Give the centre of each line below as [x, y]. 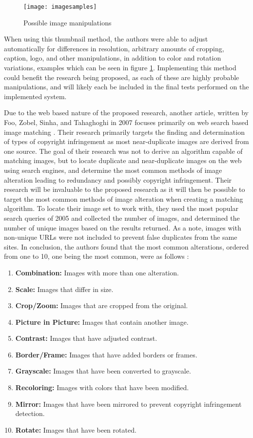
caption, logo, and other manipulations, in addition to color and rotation [113, 58]
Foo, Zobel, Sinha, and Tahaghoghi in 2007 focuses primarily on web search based [126, 122]
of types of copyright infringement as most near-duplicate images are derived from [126, 141]
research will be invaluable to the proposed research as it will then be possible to [125, 189]
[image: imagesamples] [60, 7]
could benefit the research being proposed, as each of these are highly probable [122, 77]
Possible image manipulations [68, 22]
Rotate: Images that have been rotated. [76, 429]
